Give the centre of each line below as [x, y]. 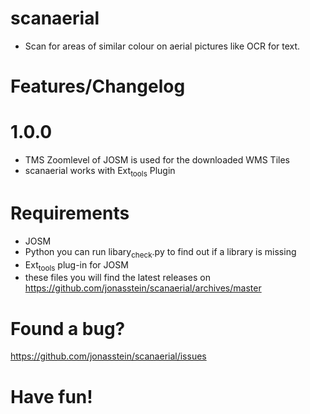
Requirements [70, 213]
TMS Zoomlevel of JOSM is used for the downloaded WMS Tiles [157, 160]
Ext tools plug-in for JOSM [76, 265]
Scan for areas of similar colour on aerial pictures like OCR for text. [162, 46]
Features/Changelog [98, 86]
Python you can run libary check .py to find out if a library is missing [160, 252]
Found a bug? [68, 328]
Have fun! [51, 396]
